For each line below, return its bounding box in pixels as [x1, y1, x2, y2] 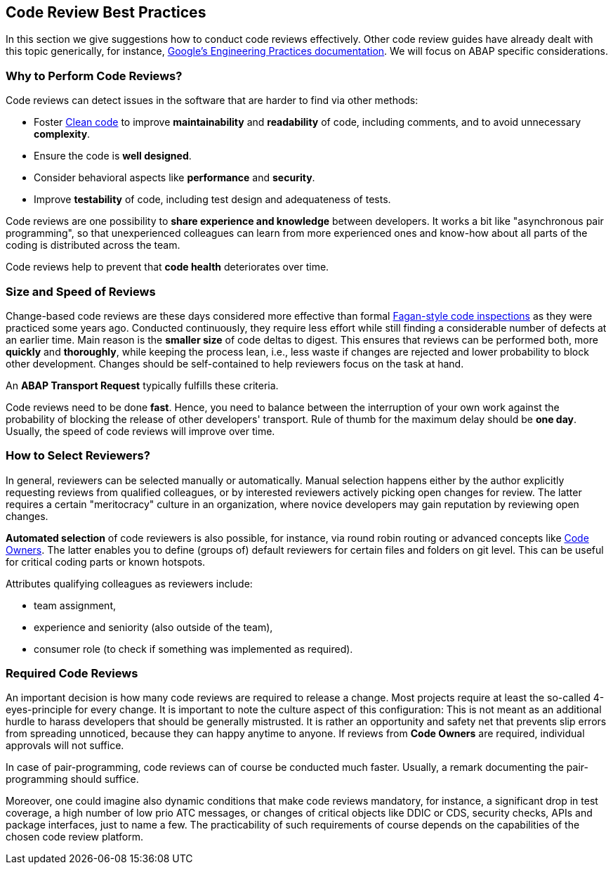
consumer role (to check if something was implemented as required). [34, 642, 353, 655]
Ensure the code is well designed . [34, 150, 192, 162]
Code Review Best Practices [6, 4, 206, 21]
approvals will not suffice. [6, 739, 124, 752]
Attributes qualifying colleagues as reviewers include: [6, 577, 253, 590]
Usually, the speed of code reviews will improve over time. [6, 424, 275, 437]
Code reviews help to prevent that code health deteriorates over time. [6, 261, 329, 273]
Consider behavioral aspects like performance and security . [34, 171, 315, 184]
